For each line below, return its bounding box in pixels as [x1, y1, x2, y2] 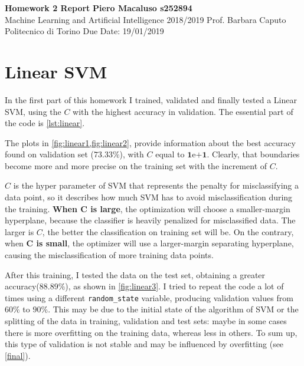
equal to [155, 148, 185, 160]
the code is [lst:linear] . [5, 117, 85, 129]
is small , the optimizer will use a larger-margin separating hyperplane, [36, 237, 294, 249]
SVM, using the [5, 105, 61, 117]
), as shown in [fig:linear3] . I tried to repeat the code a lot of [65, 280, 284, 292]
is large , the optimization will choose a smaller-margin [90, 202, 290, 215]
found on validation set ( [5, 148, 94, 160]
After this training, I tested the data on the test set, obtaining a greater [5, 268, 266, 281]
